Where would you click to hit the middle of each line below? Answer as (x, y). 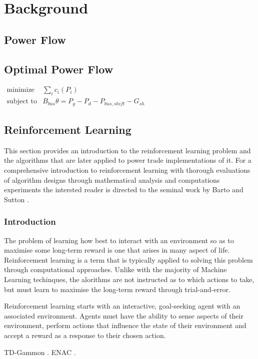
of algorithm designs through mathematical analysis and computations (112, 179)
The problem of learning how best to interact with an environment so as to (119, 240)
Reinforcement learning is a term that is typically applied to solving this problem (128, 259)
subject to (22, 102)
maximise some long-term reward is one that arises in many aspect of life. (117, 250)
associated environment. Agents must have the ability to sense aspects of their (124, 315)
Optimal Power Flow (59, 69)
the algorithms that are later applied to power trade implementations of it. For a (128, 160)
